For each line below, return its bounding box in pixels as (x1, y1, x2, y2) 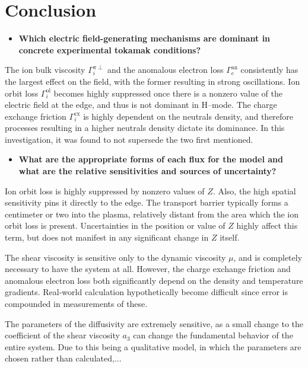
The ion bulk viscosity (5, 63, 85, 76)
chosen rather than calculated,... (5, 352, 122, 364)
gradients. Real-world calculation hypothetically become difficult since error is (5, 286, 288, 298)
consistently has (240, 63, 299, 76)
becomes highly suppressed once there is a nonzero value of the (53, 87, 283, 99)
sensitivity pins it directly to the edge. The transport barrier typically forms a (5, 196, 288, 209)
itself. (220, 231, 240, 244)
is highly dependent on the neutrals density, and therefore (83, 110, 294, 122)
